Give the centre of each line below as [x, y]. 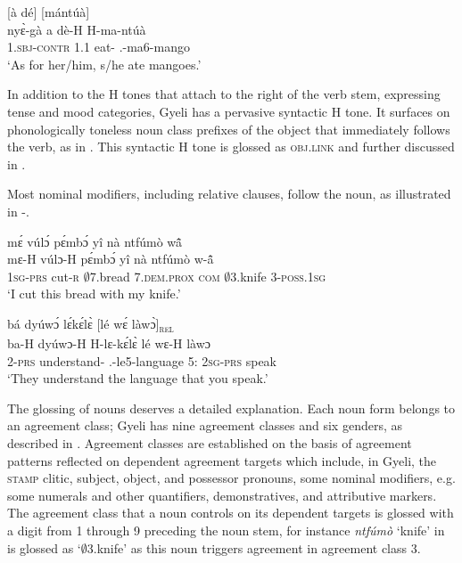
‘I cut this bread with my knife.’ [94, 294]
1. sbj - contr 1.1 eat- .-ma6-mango [99, 47]
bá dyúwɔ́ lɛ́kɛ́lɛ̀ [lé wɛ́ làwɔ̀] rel [91, 324]
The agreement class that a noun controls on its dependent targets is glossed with [231, 513]
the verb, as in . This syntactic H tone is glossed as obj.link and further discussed [231, 147]
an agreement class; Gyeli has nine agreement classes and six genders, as [205, 425]
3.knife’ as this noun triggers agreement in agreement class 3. [254, 547]
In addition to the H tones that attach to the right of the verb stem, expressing [224, 94]
